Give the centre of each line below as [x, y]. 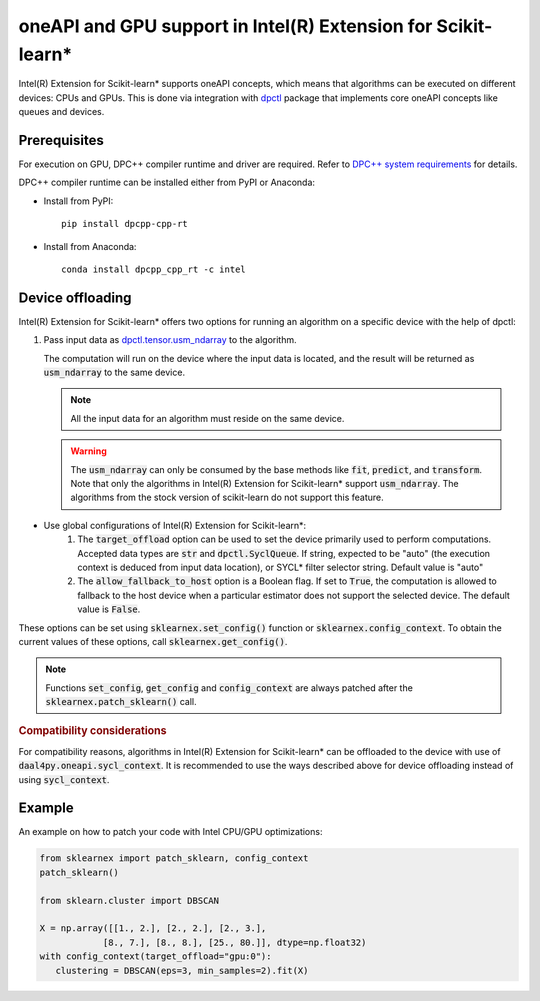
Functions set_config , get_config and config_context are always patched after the [229, 687]
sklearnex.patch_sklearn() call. [121, 702]
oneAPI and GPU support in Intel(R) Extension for [225, 26]
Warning [88, 451]
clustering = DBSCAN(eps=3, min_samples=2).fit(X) [182, 970]
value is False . [109, 609]
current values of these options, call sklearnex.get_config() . [153, 641]
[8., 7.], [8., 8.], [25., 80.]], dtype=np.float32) [234, 942]
